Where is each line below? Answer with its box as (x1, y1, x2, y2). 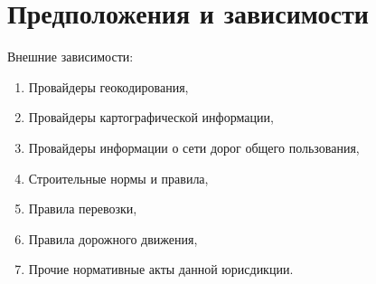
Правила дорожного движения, (28, 229, 198, 248)
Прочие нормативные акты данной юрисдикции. (28, 260, 294, 279)
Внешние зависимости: (7, 47, 134, 66)
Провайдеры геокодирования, (28, 77, 189, 96)
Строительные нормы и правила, (28, 168, 209, 187)
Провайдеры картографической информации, (28, 108, 274, 127)
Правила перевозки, (28, 199, 137, 218)
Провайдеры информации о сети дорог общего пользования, (28, 137, 360, 156)
